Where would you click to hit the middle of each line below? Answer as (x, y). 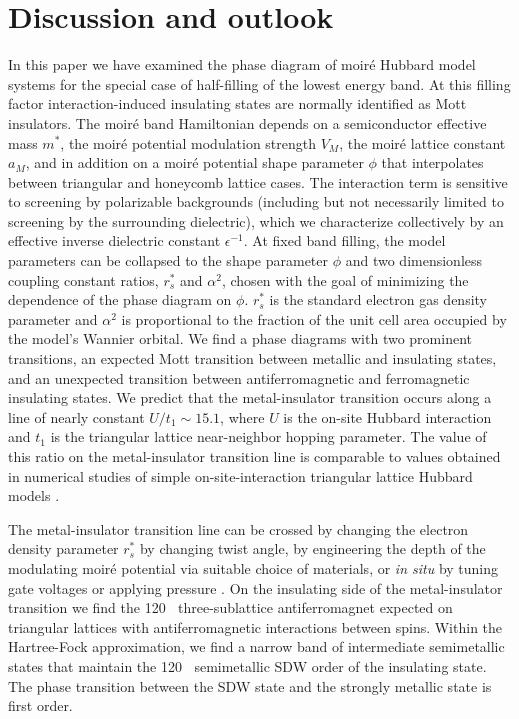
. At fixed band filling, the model (344, 240)
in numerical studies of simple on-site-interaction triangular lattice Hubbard (240, 475)
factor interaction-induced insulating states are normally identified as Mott (237, 103)
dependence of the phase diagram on (120, 299)
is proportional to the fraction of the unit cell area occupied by (314, 318)
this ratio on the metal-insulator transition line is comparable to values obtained (254, 456)
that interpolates (432, 162)
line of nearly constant (76, 416)
